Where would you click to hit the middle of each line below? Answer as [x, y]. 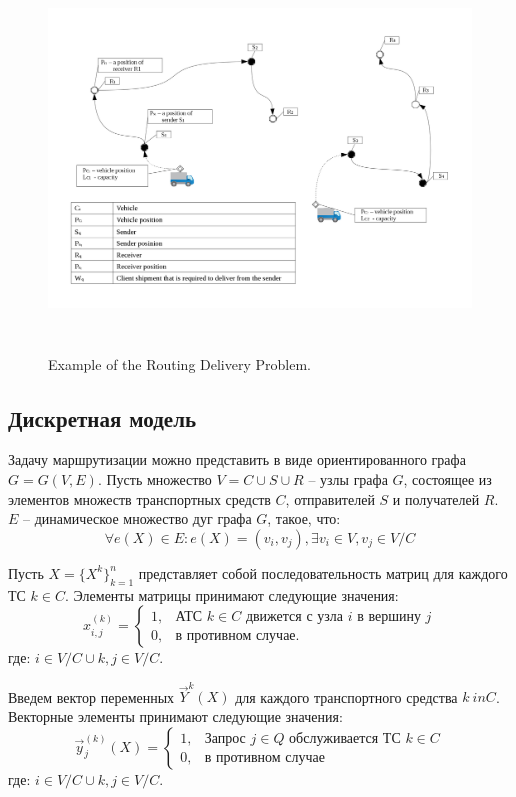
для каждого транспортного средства [346, 696]
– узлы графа [348, 478]
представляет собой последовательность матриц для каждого [323, 572]
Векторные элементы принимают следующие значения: [175, 716]
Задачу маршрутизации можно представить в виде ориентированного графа [237, 459]
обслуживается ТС [345, 738]
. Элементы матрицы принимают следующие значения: [231, 594]
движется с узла [294, 616]
